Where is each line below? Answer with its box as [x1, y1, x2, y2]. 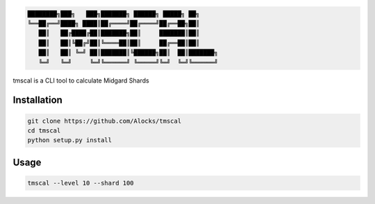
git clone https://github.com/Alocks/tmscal [27, 117, 182, 125]
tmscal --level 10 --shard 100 [27, 179, 135, 187]
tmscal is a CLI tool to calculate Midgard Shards [12, 76, 149, 85]
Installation [12, 94, 62, 106]
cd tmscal [27, 126, 61, 135]
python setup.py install [27, 136, 112, 144]
